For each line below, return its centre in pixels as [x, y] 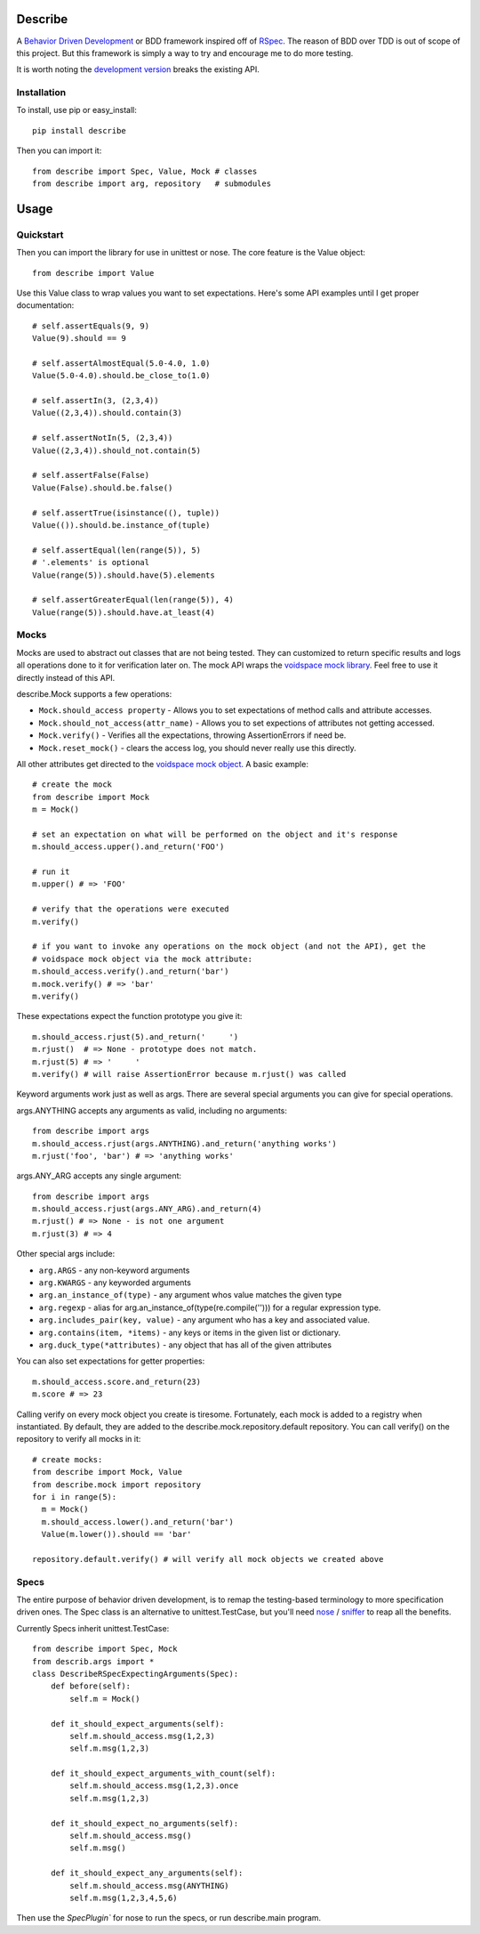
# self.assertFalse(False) [91, 475]
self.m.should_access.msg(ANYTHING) [150, 1885]
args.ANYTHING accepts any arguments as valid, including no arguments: [152, 1110]
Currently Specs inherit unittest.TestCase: [93, 1628]
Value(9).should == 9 [79, 339]
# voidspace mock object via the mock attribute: [143, 959]
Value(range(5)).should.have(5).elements [124, 575]
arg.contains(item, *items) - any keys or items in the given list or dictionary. [190, 1332]
